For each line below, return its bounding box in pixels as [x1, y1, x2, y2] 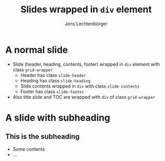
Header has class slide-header [20, 72, 86, 78]
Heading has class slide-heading [20, 77, 91, 83]
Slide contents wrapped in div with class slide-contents [20, 83, 140, 89]
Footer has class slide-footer [20, 88, 85, 95]
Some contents [12, 146, 45, 152]
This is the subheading [5, 132, 80, 141]
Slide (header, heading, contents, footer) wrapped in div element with [12, 61, 160, 67]
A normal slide [5, 44, 68, 56]
